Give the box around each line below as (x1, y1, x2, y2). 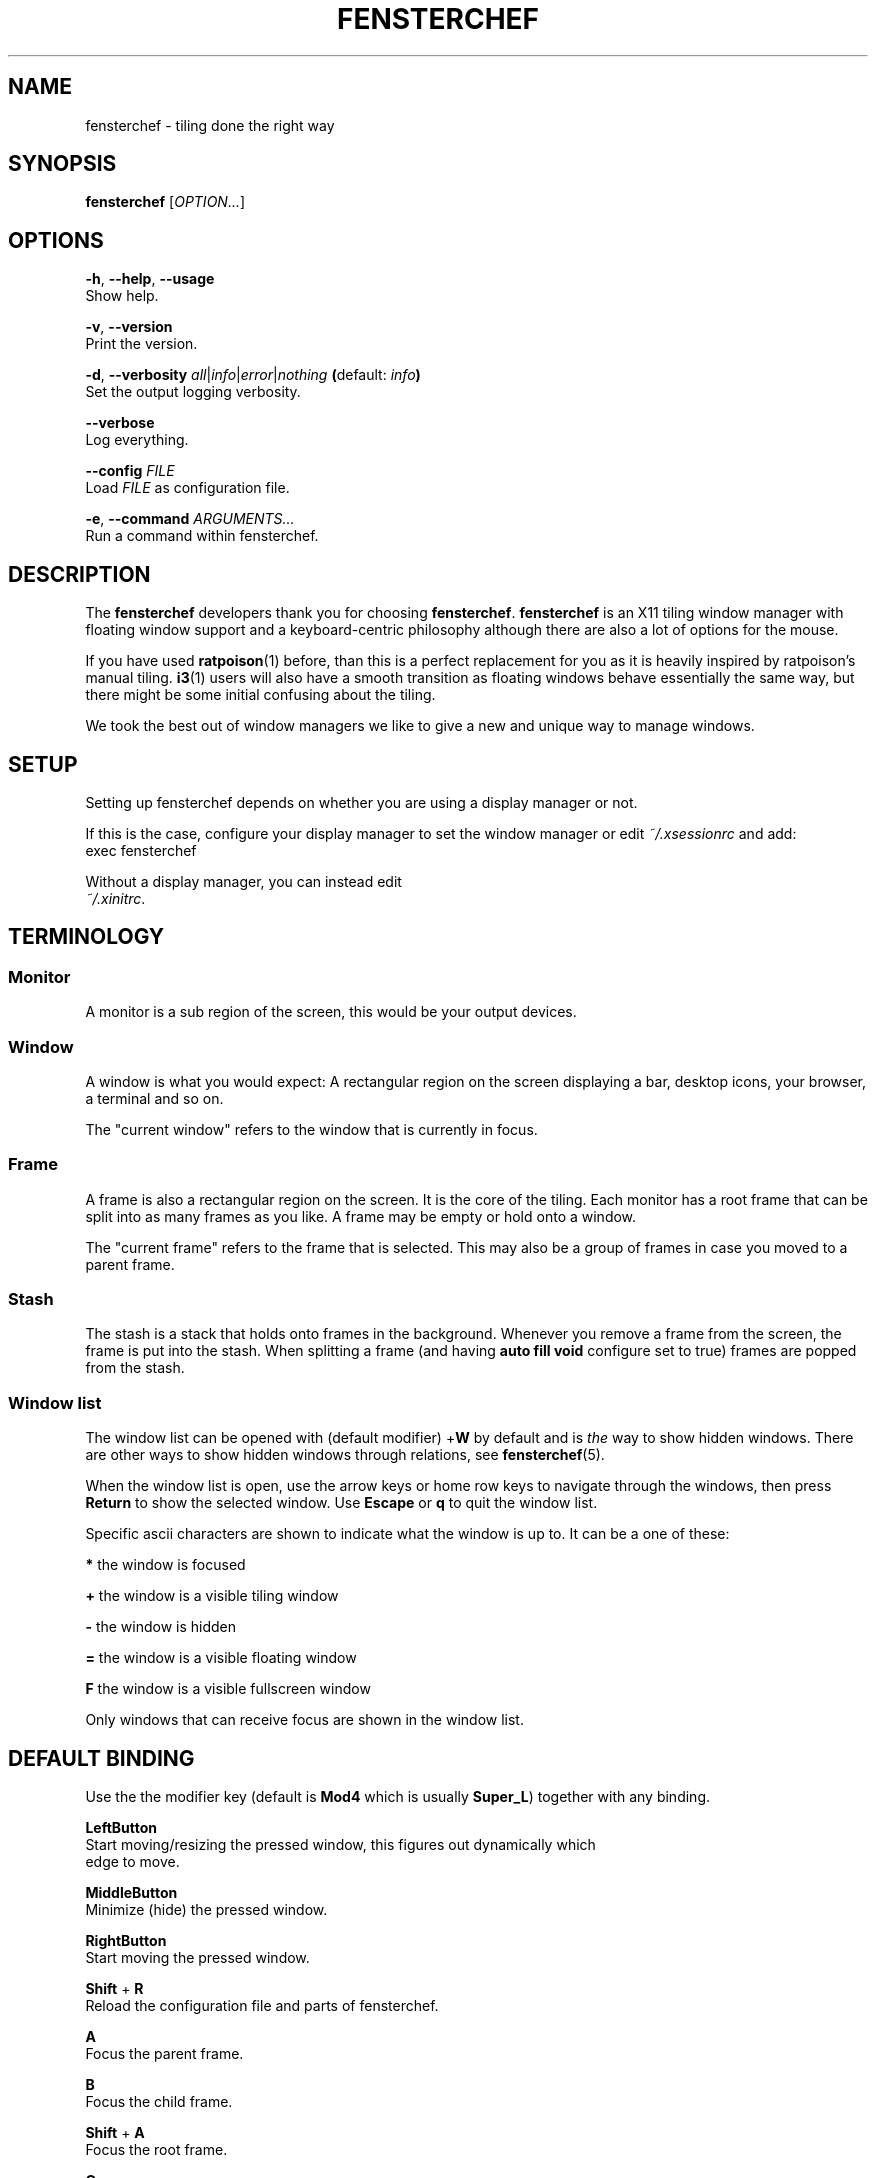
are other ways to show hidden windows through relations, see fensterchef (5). (85, 1446, 605, 1464)
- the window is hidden (85, 1618, 237, 1636)
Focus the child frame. (85, 2093, 233, 2111)
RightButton (85, 1932, 167, 1950)
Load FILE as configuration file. (85, 479, 290, 497)
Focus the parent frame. (85, 2045, 244, 2063)
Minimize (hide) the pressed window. (85, 1901, 328, 1919)
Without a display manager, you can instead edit (85, 872, 402, 890)
